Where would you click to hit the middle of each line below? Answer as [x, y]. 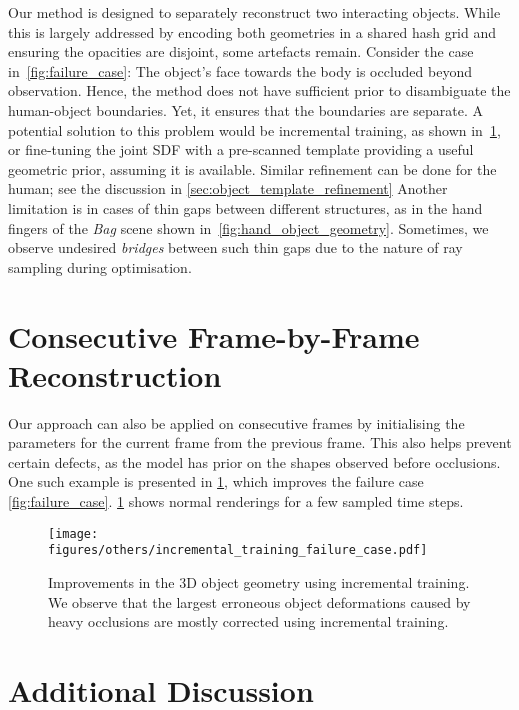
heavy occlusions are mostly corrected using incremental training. [248, 621]
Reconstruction [115, 374]
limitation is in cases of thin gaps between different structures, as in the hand [245, 207]
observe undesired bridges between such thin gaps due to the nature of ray [235, 247]
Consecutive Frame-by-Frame [214, 335]
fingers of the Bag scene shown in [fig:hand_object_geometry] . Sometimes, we [248, 227]
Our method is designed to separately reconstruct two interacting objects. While [254, 12]
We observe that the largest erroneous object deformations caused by [259, 601]
